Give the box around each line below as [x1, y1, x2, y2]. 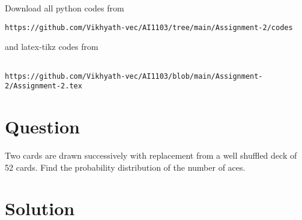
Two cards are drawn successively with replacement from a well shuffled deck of [5, 148, 297, 161]
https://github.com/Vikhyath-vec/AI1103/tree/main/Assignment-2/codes [5, 23, 293, 32]
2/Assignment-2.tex [5, 82, 82, 91]
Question [5, 114, 80, 138]
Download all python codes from [5, 2, 124, 14]
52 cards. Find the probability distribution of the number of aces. [5, 160, 246, 173]
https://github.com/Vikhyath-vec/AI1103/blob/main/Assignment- [5, 72, 263, 81]
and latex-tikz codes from [5, 40, 98, 53]
